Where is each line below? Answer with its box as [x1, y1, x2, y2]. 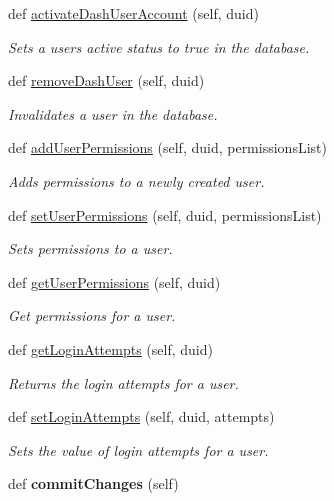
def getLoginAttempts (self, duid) [8, 338, 213, 359]
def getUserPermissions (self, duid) [8, 271, 221, 292]
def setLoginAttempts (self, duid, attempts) [8, 406, 275, 427]
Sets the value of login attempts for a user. [8, 439, 269, 460]
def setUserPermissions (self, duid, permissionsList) [8, 204, 322, 225]
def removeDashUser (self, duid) [8, 70, 205, 91]
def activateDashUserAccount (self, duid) [8, 3, 259, 23]
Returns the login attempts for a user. [8, 372, 239, 393]
